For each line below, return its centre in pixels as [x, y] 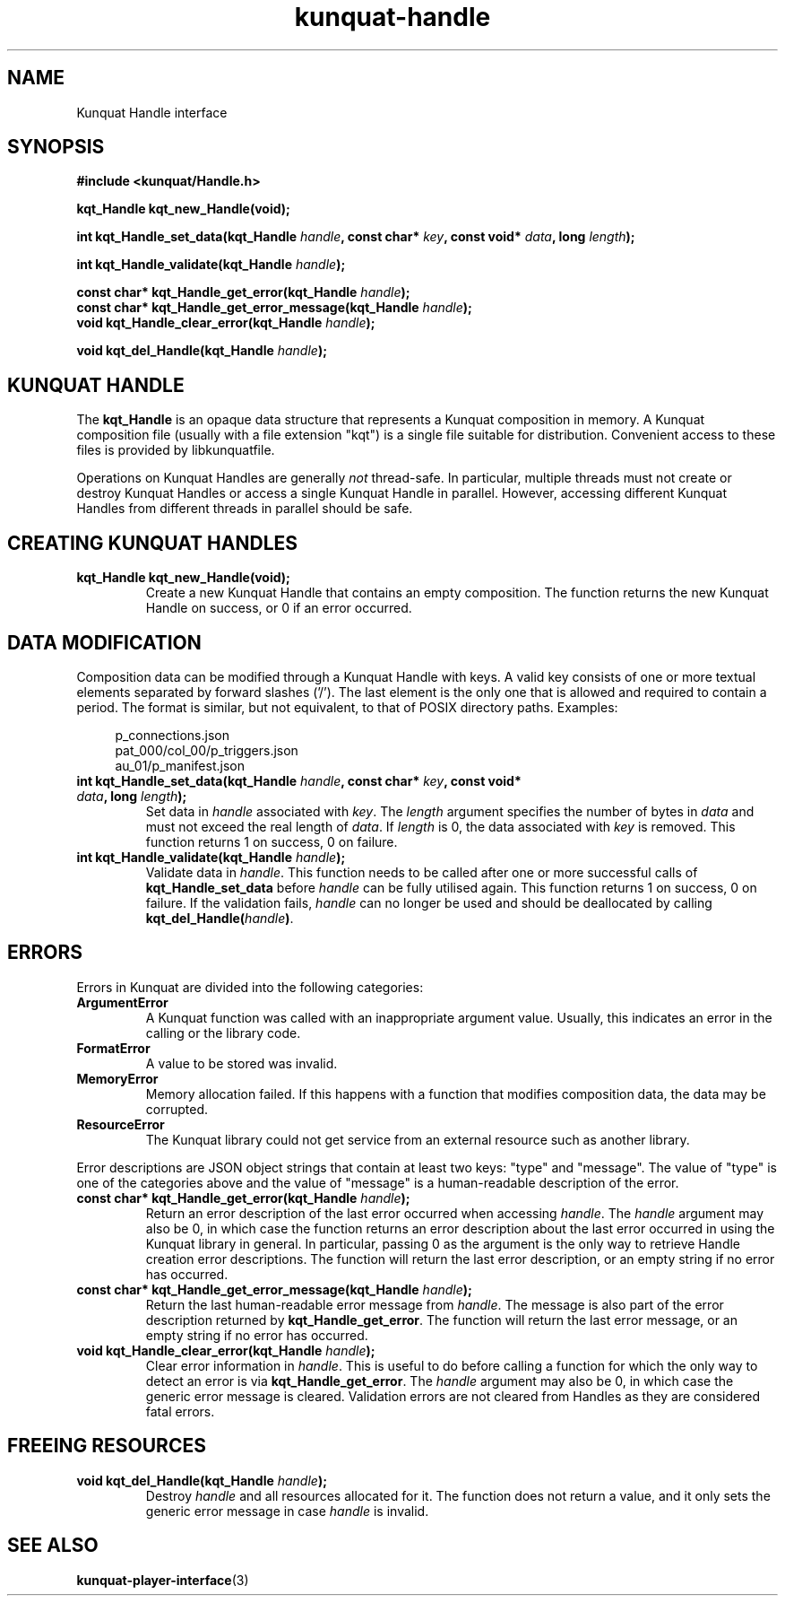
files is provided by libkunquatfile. [176, 450]
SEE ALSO [53, 1546]
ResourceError [121, 1124]
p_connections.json [172, 735]
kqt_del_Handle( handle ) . [220, 918]
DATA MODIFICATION [104, 642]
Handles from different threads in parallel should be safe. [245, 509]
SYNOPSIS [56, 147]
